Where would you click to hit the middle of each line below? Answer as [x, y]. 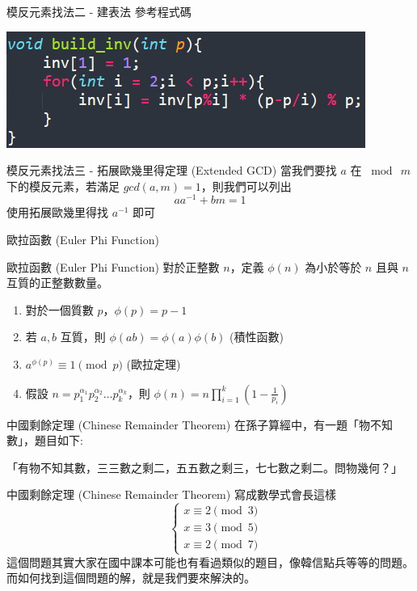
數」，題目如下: [45, 440]
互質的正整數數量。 [57, 283]
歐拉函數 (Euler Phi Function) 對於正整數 [113, 266]
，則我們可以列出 [246, 186]
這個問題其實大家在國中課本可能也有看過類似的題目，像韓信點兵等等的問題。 [210, 561]
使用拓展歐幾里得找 [57, 212]
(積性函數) [257, 337]
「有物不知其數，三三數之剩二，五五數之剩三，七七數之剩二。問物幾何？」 [204, 467]
